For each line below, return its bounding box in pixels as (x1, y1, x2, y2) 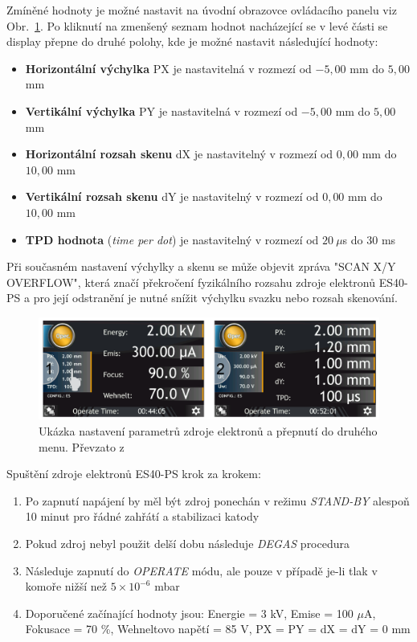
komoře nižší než (25, 578, 108, 595)
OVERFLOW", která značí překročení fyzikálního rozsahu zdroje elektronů (6, 273, 376, 290)
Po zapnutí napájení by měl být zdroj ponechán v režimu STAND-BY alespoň (25, 492, 410, 509)
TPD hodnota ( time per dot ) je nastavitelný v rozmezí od (25, 231, 319, 247)
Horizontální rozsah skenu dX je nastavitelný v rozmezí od (25, 145, 333, 162)
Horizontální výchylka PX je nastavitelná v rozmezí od (25, 59, 312, 76)
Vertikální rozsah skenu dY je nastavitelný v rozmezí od (25, 188, 319, 205)
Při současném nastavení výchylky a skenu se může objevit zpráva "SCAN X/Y (6, 258, 396, 275)
